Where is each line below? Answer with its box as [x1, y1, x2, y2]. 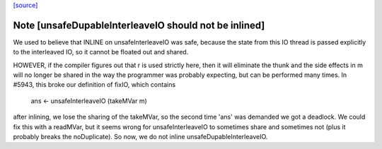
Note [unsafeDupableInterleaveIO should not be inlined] [13, 19, 265, 31]
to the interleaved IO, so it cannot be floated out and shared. [13, 48, 189, 56]
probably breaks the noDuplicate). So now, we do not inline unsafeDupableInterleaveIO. [13, 133, 268, 141]
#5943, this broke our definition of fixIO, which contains [13, 81, 176, 89]
